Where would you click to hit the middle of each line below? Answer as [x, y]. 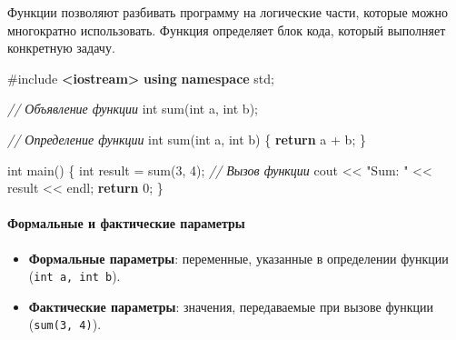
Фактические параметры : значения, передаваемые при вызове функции [231, 306]
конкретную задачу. [61, 48]
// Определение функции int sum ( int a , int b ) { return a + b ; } [187, 139]
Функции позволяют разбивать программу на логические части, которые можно [228, 12]
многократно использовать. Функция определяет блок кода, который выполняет [227, 30]
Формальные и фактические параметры [126, 223]
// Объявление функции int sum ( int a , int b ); [133, 109]
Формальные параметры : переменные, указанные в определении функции [238, 258]
